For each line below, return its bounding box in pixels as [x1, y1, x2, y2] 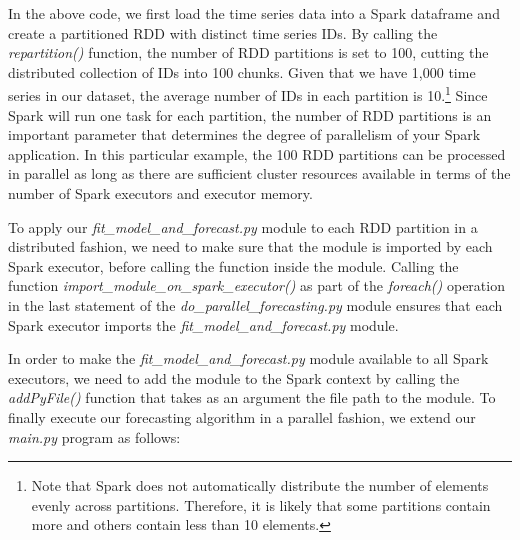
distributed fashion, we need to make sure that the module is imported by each [8, 236, 493, 257]
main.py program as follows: [8, 426, 181, 447]
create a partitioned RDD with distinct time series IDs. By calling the [8, 22, 438, 43]
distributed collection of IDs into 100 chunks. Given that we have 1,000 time [8, 61, 476, 82]
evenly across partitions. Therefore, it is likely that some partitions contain [31, 494, 491, 515]
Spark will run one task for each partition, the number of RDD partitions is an [8, 104, 492, 125]
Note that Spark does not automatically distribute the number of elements [31, 475, 489, 496]
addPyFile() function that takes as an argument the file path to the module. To [8, 387, 496, 408]
